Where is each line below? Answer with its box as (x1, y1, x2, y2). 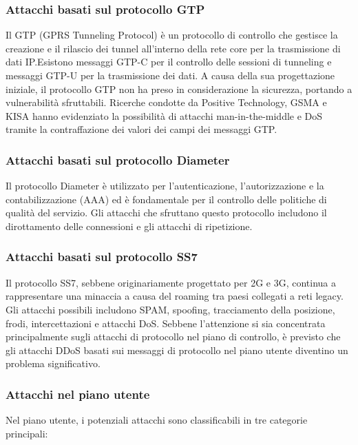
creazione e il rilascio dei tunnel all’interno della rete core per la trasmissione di (6, 41, 341, 55)
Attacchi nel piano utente (6, 385, 150, 402)
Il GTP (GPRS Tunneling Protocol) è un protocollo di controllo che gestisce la (6, 28, 338, 42)
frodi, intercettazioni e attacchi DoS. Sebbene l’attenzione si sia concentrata (6, 315, 326, 330)
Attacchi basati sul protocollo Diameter (6, 151, 230, 168)
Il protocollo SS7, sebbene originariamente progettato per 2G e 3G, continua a (6, 275, 336, 289)
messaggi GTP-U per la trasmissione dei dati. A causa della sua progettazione (6, 68, 335, 82)
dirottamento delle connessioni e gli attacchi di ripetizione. (6, 218, 253, 233)
